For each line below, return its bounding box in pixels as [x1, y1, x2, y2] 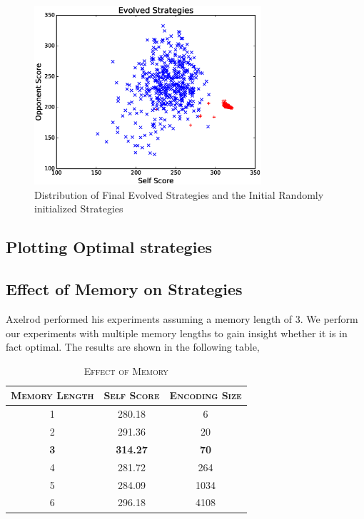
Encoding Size [169, 388, 242, 403]
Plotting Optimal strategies [6, 236, 212, 258]
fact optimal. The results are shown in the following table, [6, 339, 260, 354]
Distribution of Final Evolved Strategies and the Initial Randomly [34, 187, 324, 202]
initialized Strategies [34, 201, 123, 216]
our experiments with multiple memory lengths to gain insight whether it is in [6, 325, 348, 340]
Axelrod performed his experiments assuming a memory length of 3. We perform [6, 311, 358, 326]
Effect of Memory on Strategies [6, 278, 243, 300]
